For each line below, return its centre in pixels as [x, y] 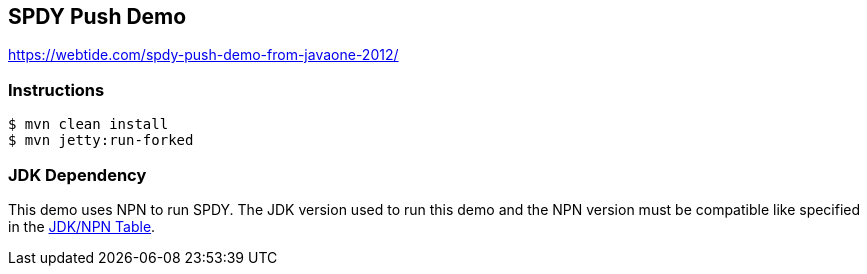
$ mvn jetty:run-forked [101, 140]
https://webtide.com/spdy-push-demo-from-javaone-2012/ [203, 55]
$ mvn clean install [88, 124]
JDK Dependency [77, 174]
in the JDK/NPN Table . [82, 226]
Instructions [56, 89]
